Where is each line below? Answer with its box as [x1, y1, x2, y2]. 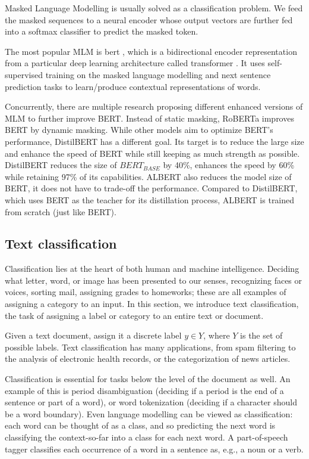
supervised [5, 68, 43, 80]
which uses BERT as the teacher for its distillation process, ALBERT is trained [5, 193, 295, 206]
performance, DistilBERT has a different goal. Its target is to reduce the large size [5, 135, 304, 147]
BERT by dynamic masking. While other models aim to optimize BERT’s [5, 123, 273, 136]
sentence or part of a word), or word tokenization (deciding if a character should [5, 396, 297, 408]
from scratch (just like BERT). [5, 205, 116, 218]
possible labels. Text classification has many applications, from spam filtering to [5, 340, 296, 353]
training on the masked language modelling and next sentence [45, 68, 271, 80]
